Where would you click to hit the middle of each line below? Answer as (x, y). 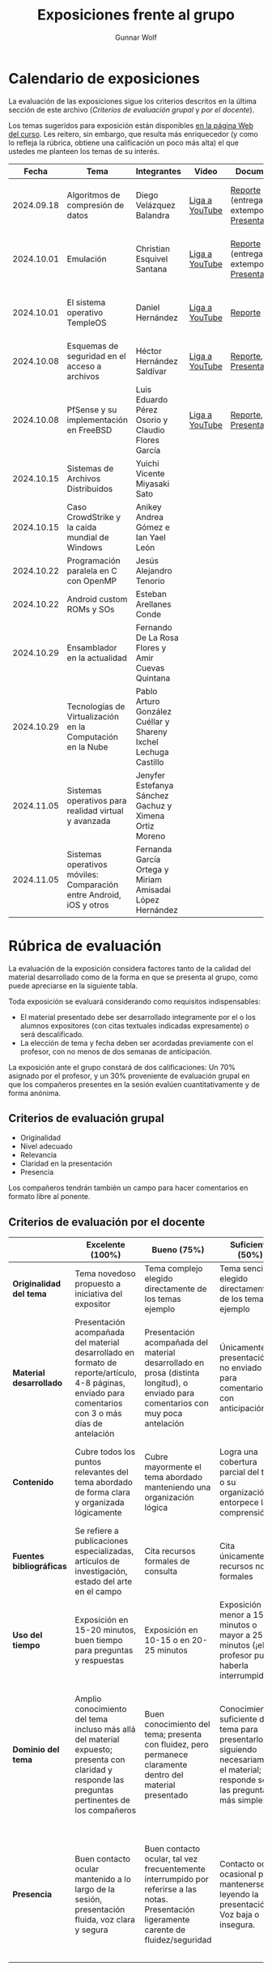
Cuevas (150, 668)
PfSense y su (92, 409)
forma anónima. (35, 1093)
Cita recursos (170, 1551)
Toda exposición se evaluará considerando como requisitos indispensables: (135, 1001)
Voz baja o (240, 1915)
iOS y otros (88, 905)
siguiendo (238, 1750)
